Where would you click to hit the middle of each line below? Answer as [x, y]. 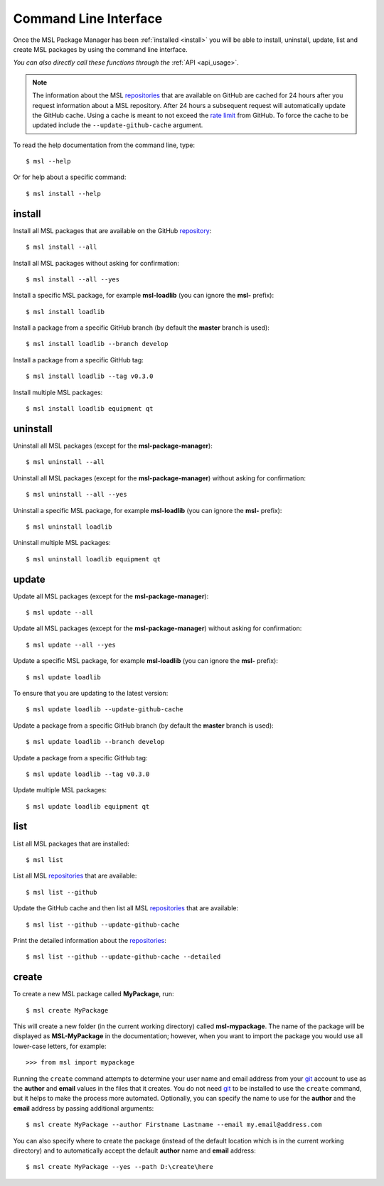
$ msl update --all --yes [71, 645]
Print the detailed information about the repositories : [90, 940]
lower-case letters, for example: [60, 1046]
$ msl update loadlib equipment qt [88, 806]
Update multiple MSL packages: [60, 790]
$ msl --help [48, 161]
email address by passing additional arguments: [84, 1108]
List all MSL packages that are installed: [71, 843]
